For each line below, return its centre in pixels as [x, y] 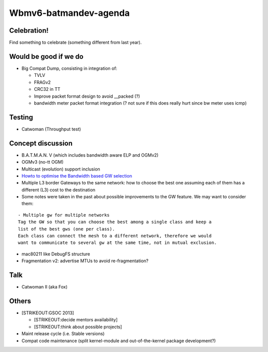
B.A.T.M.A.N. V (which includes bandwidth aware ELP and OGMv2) [90, 155]
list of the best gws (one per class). [67, 229]
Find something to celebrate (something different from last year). [75, 43]
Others [20, 301]
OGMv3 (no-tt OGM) [43, 162]
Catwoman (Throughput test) [51, 129]
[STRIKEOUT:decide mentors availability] [76, 320]
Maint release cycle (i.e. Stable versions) [63, 334]
